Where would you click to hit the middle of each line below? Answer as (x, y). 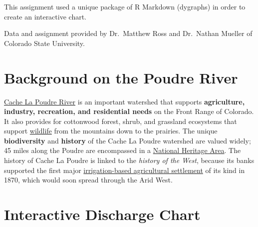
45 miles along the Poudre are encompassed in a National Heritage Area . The (123, 150)
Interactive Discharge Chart (102, 214)
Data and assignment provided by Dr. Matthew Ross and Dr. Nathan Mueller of (128, 33)
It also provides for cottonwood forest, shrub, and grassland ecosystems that (121, 121)
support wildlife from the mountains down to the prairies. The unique (111, 131)
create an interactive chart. (45, 16)
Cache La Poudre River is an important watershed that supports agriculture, (125, 101)
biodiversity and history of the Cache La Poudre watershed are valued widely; (128, 140)
